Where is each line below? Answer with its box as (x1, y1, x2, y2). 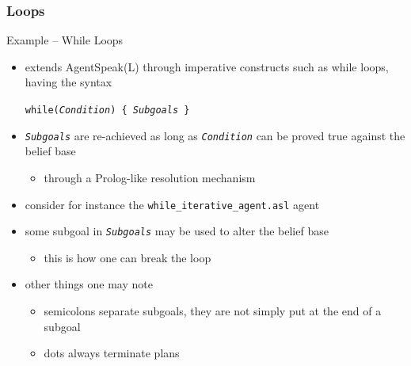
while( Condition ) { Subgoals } (25, 105, 190, 116)
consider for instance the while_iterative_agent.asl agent (25, 196, 320, 212)
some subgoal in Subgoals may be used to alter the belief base (25, 223, 329, 239)
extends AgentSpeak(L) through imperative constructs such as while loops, (25, 58, 389, 74)
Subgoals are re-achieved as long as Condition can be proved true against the (25, 127, 405, 143)
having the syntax (25, 74, 112, 90)
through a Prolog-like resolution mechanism (44, 169, 256, 185)
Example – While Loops (6, 32, 124, 48)
